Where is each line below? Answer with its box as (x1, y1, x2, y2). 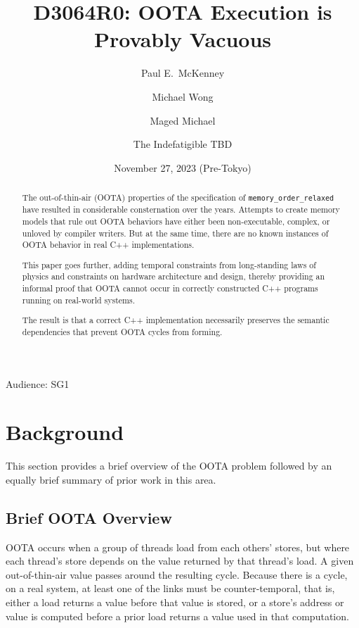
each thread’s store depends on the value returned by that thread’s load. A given (6, 553, 354, 568)
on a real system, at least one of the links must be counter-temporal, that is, (6, 581, 335, 596)
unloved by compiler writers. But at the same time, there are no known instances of (22, 227, 329, 239)
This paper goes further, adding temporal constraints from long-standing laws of (22, 258, 316, 270)
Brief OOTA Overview (6, 506, 172, 528)
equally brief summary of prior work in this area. (6, 472, 216, 486)
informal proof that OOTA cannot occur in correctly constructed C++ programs (22, 282, 318, 294)
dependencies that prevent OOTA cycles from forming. (22, 325, 223, 337)
